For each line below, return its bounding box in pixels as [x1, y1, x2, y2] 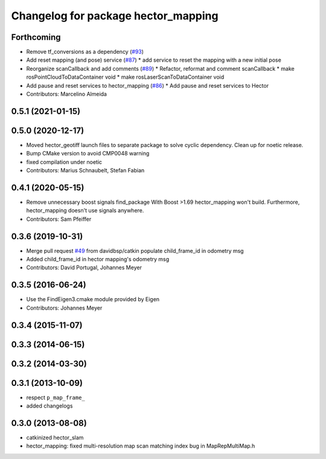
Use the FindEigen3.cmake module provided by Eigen [26, 296, 160, 303]
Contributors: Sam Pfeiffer [26, 215, 92, 223]
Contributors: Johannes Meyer [26, 304, 103, 311]
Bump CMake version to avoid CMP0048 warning [26, 150, 150, 157]
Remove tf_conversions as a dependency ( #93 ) [26, 48, 144, 56]
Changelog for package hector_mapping [11, 9, 219, 22]
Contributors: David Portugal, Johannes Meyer [26, 264, 142, 272]
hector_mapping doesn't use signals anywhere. [26, 207, 144, 214]
